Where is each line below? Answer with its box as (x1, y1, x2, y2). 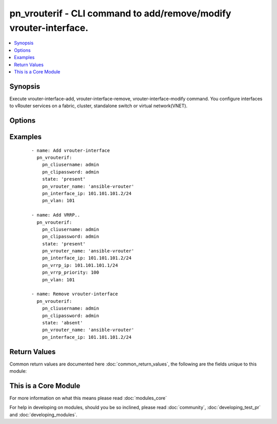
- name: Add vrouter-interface (31, 147, 110, 153)
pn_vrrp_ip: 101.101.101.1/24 (42, 262, 118, 268)
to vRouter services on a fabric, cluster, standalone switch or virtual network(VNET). (9, 103, 188, 109)
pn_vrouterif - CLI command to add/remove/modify (9, 8, 231, 19)
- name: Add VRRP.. (31, 212, 81, 218)
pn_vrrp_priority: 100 (42, 269, 100, 276)
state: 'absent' (42, 320, 83, 325)
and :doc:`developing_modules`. (9, 411, 77, 418)
